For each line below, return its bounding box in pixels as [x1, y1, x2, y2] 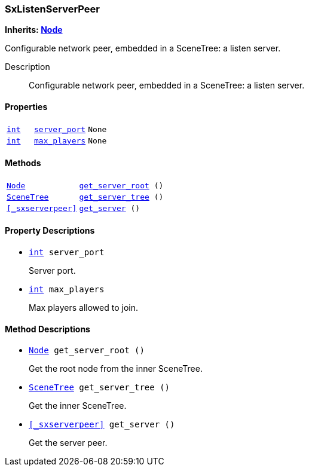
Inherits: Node [5, 25, 63, 35]
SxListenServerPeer [5, 3, 100, 15]
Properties [5, 101, 48, 112]
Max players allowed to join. [29, 302, 138, 313]
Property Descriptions [5, 225, 95, 236]
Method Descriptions [5, 323, 90, 334]
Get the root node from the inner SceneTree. [29, 363, 203, 374]
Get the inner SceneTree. [29, 400, 127, 411]
